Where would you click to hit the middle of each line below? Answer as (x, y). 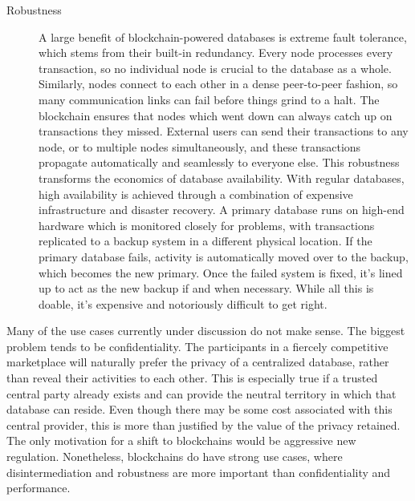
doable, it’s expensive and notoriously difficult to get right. (183, 303)
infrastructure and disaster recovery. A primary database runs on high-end (222, 210)
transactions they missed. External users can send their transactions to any (224, 131)
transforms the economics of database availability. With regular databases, (222, 178)
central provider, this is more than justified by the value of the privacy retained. (203, 424)
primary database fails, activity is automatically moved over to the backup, (224, 256)
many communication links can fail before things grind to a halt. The (209, 99)
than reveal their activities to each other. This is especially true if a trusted (192, 378)
